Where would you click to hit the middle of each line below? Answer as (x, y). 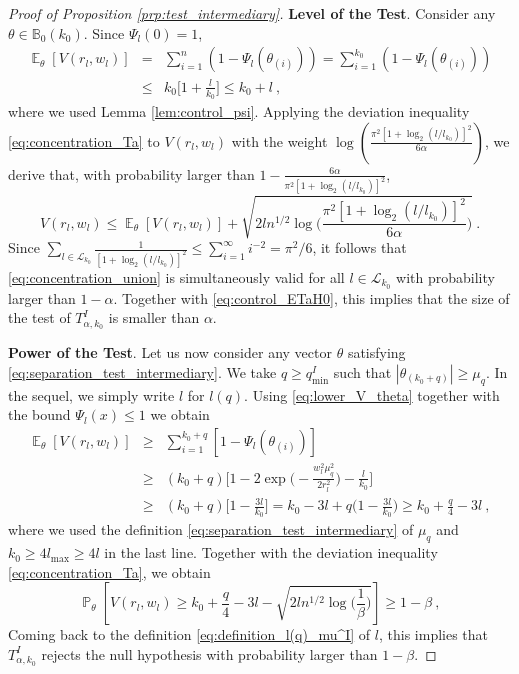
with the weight (279, 140)
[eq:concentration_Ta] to (84, 140)
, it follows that (359, 247)
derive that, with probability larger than (131, 173)
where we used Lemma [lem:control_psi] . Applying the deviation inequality (239, 111)
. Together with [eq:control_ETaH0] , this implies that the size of (311, 297)
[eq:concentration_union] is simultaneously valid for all (176, 276)
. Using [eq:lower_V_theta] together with (372, 394)
